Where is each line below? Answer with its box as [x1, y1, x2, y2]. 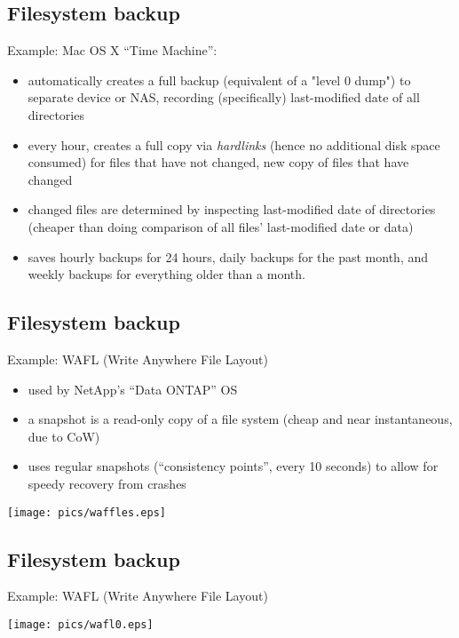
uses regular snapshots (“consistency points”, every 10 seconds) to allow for [28, 457, 439, 475]
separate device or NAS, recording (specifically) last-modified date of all [28, 88, 420, 107]
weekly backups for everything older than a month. [28, 265, 305, 283]
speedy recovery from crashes [28, 474, 186, 492]
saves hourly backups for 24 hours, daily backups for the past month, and [28, 247, 429, 266]
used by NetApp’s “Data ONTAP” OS [28, 379, 238, 398]
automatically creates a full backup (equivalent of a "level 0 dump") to [28, 70, 411, 89]
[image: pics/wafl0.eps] [7, 618, 154, 631]
